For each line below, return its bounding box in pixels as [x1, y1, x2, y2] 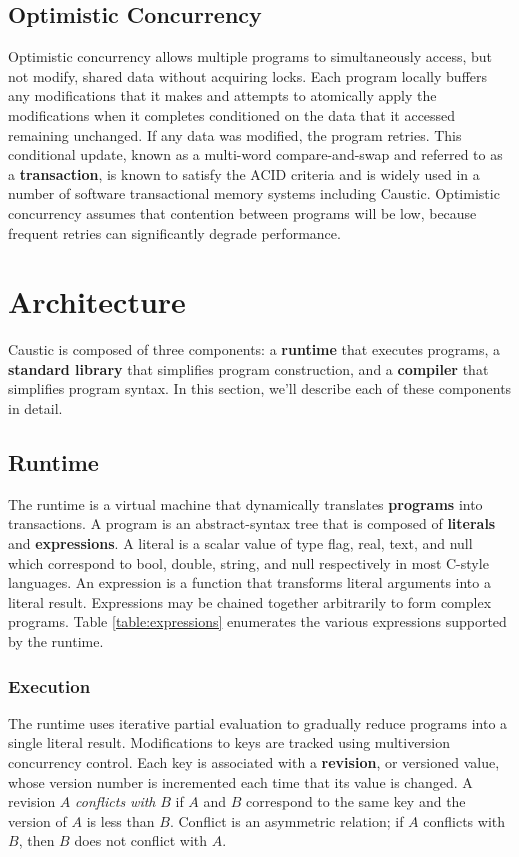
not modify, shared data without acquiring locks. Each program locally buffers [8, 65, 488, 86]
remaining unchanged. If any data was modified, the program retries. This [8, 124, 462, 145]
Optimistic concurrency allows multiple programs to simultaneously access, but [8, 46, 493, 67]
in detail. [8, 398, 63, 419]
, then [18, 830, 55, 851]
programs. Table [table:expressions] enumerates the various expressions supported [8, 611, 507, 632]
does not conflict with [74, 830, 208, 851]
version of [8, 810, 67, 831]
